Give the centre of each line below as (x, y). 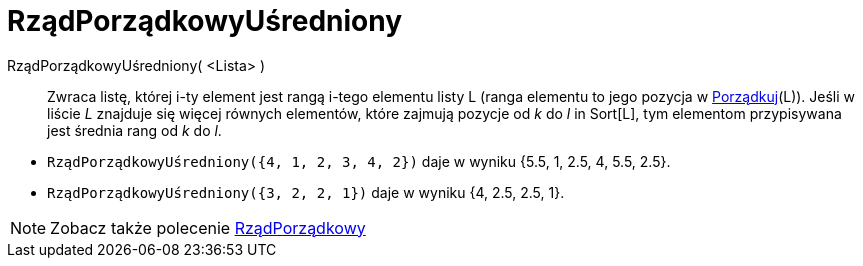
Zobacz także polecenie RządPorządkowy (208, 227)
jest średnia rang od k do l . (134, 130)
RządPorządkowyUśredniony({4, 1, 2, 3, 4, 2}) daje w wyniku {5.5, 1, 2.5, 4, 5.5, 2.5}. (359, 161)
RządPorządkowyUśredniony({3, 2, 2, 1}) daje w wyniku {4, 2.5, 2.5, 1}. (306, 192)
